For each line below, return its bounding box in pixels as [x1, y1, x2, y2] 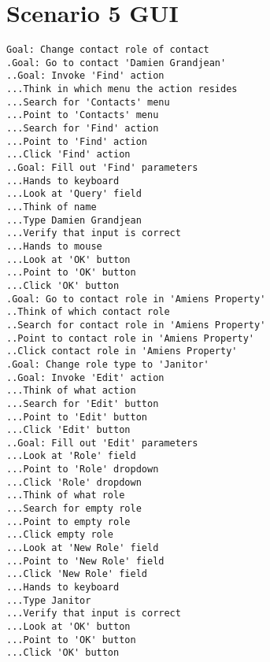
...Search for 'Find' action [6, 123, 159, 135]
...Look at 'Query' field [6, 188, 142, 200]
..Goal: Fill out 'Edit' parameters [6, 437, 198, 449]
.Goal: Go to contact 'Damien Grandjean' [6, 57, 227, 68]
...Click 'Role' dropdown [6, 476, 142, 488]
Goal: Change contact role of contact [6, 44, 209, 56]
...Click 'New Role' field [6, 568, 147, 580]
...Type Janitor [6, 594, 91, 606]
